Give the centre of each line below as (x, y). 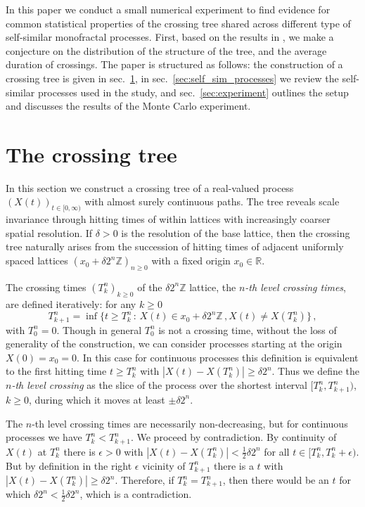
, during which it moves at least (97, 399)
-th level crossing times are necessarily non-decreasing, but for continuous (190, 423)
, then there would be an (276, 480)
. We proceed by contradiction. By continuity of (233, 437)
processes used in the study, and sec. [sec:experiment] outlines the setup (193, 92)
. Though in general (99, 329)
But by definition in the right (69, 465)
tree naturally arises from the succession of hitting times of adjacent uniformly (175, 246)
